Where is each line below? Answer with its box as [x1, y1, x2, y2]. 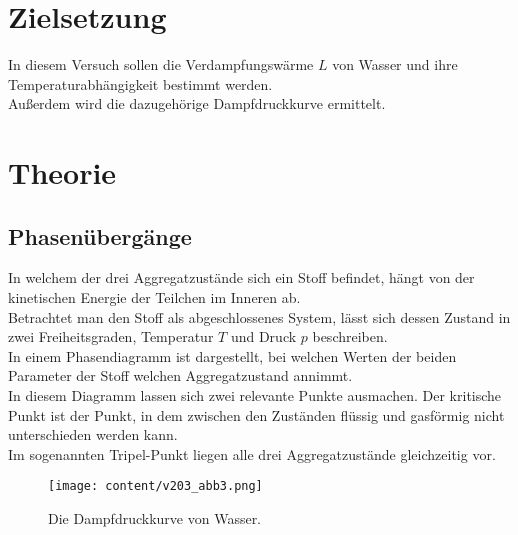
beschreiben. [312, 326, 388, 347]
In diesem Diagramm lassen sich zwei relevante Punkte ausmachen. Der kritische [8, 385, 502, 406]
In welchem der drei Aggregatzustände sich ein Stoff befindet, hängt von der [8, 267, 475, 288]
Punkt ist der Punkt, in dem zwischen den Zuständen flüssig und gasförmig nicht [8, 404, 505, 425]
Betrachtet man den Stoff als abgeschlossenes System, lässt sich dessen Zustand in [8, 306, 511, 327]
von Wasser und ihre [332, 54, 458, 75]
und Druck [230, 326, 297, 347]
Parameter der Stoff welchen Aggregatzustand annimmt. [8, 365, 353, 386]
